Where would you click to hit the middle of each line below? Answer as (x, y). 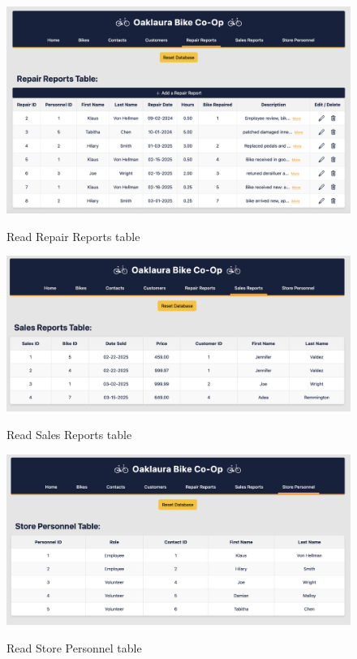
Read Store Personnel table (74, 647)
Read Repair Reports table (73, 236)
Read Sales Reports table (69, 434)
